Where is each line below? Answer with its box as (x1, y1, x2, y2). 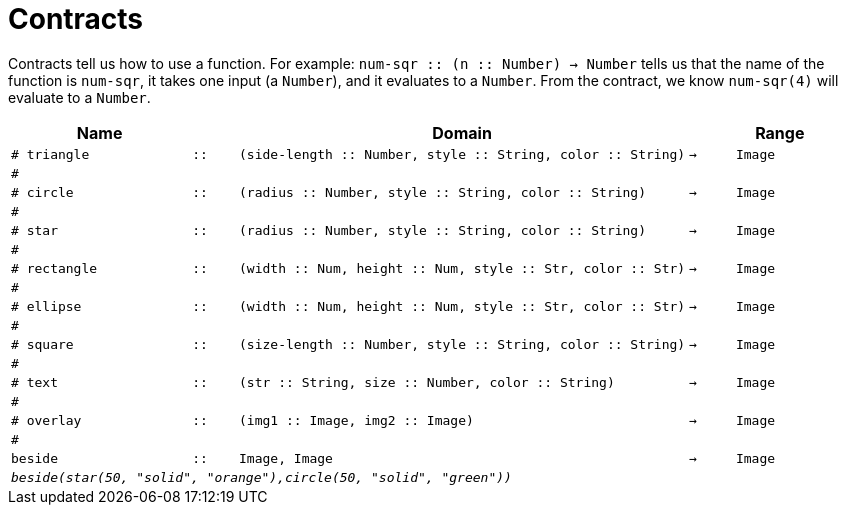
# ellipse (11, 298, 82, 314)
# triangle (11, 146, 90, 162)
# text (11, 374, 58, 390)
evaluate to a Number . (8, 88, 151, 106)
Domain (432, 122, 492, 143)
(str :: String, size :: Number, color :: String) (239, 374, 615, 390)
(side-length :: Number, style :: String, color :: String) (239, 146, 686, 162)
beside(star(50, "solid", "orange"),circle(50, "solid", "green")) (11, 469, 512, 485)
